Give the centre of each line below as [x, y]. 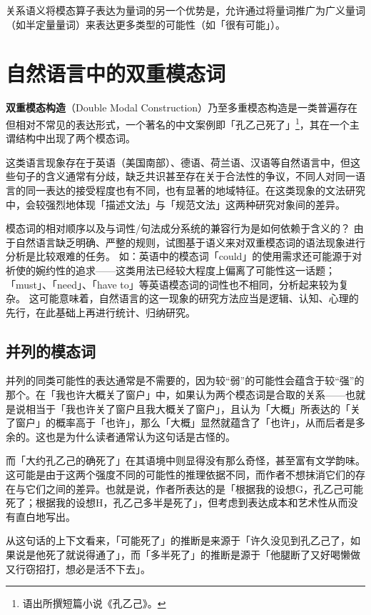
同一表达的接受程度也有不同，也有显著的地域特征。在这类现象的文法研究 [195, 190]
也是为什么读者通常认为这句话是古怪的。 [140, 436]
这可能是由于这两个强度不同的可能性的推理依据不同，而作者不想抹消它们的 [181, 475]
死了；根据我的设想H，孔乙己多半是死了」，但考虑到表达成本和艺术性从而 [177, 502]
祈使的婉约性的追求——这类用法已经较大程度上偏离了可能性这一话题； [171, 270]
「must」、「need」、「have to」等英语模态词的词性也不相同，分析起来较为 [172, 284]
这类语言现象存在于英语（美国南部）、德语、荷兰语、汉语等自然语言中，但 [178, 162]
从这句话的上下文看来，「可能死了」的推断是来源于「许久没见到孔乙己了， [178, 540]
